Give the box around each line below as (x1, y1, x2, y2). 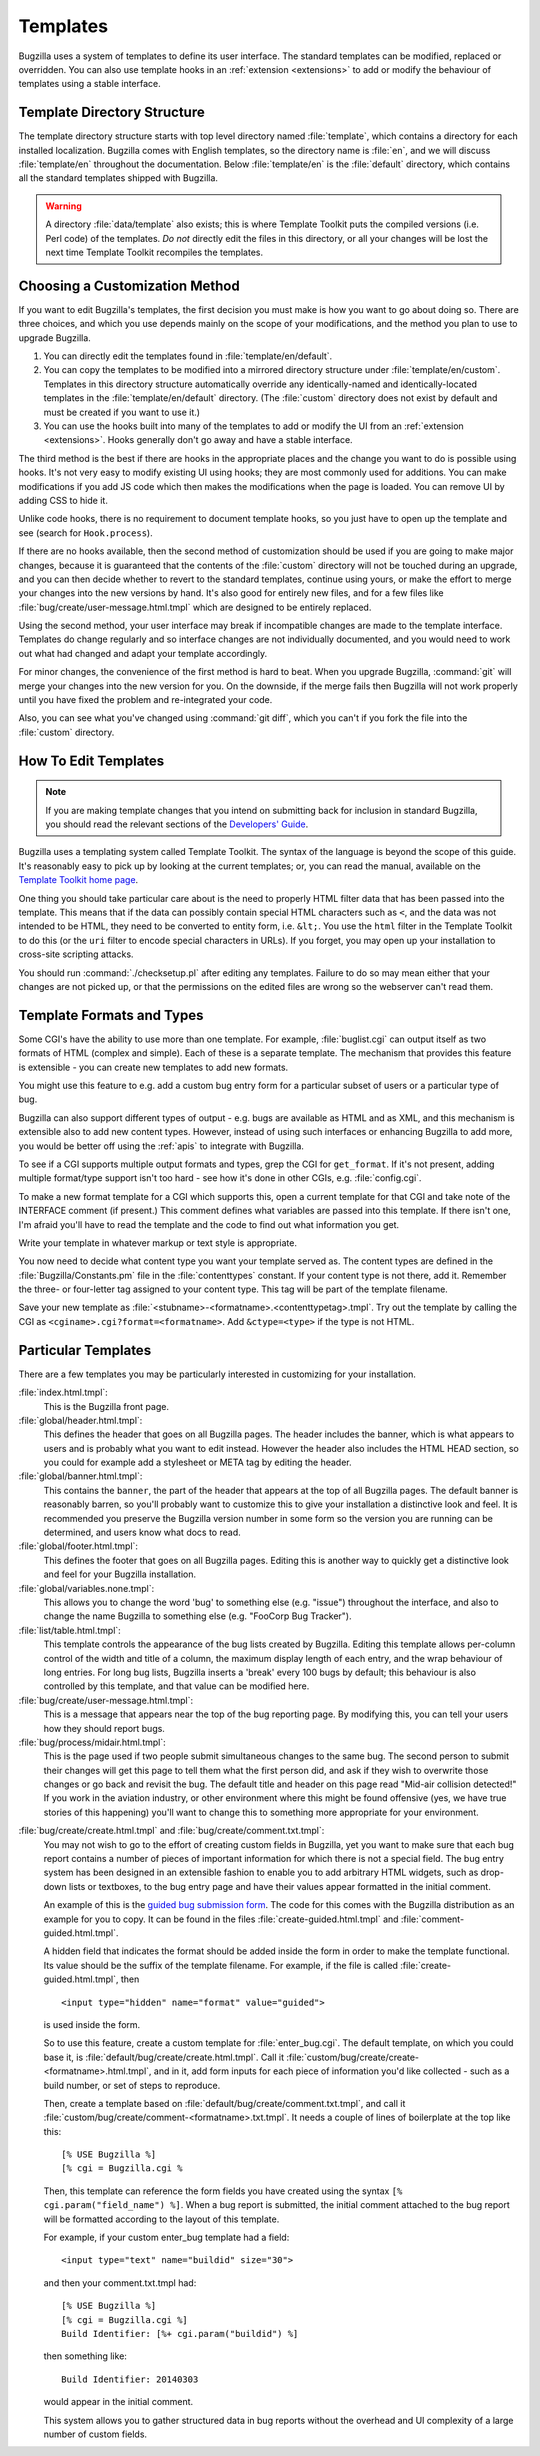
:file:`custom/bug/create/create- (286, 2051, 420, 2063)
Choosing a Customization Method (18, 277, 240, 294)
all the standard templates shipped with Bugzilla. (18, 172, 219, 184)
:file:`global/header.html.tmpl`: (18, 1414, 143, 1426)
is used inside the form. (43, 2018, 141, 2030)
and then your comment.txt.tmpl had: (43, 2276, 197, 2289)
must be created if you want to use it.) (43, 406, 200, 418)
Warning (45, 200, 82, 212)
